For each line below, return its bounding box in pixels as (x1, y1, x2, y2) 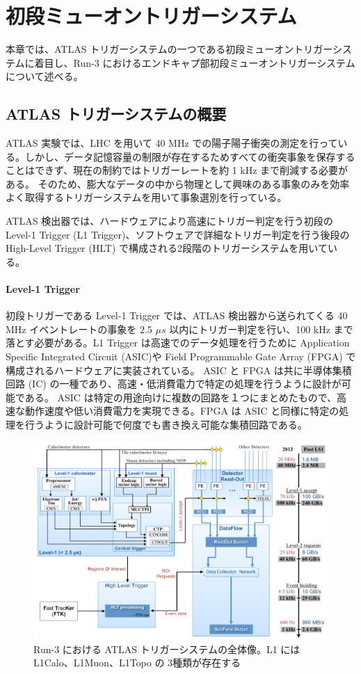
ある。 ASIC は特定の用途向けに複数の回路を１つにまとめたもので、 (24, 390, 337, 404)
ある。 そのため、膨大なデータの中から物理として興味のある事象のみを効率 (6, 176, 350, 191)
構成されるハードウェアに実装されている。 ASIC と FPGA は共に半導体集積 (6, 362, 352, 377)
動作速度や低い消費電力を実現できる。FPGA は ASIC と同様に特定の (24, 403, 339, 418)
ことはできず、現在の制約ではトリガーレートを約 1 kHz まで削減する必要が (6, 163, 348, 177)
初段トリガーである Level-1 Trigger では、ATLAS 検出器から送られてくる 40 (6, 308, 348, 323)
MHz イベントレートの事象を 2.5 (6, 321, 152, 336)
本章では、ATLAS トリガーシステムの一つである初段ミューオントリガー (6, 42, 333, 56)
